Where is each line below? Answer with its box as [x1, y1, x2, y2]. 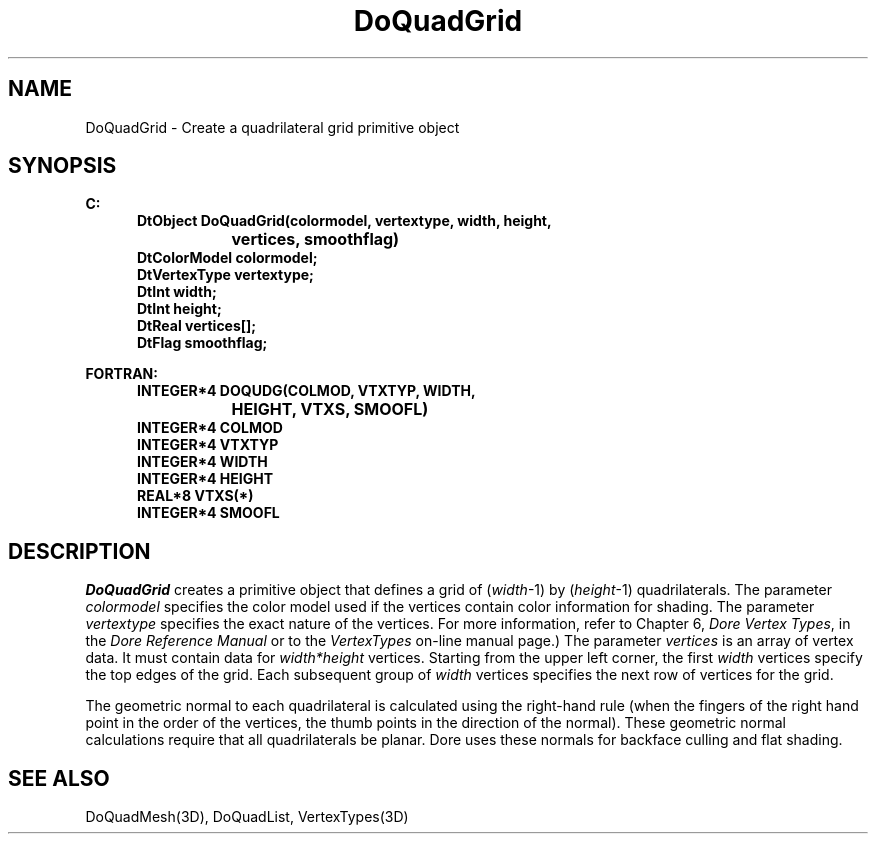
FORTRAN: [85, 365, 158, 383]
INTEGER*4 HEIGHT [137, 470, 274, 488]
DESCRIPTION [8, 538, 151, 564]
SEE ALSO [8, 765, 110, 791]
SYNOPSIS [8, 153, 117, 179]
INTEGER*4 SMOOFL [137, 504, 280, 522]
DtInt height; [137, 300, 222, 318]
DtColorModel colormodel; [137, 249, 318, 267]
